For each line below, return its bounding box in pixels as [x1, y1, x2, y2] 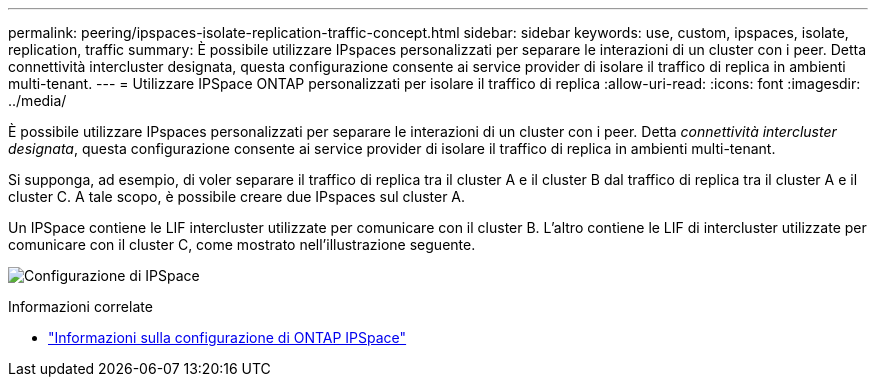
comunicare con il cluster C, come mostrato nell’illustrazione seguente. [8, 236, 476, 253]
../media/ [8, 92, 67, 109]
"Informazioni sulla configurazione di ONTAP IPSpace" [48, 329, 407, 346]
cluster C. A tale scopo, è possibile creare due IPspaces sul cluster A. [8, 188, 466, 205]
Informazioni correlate [8, 298, 153, 315]
